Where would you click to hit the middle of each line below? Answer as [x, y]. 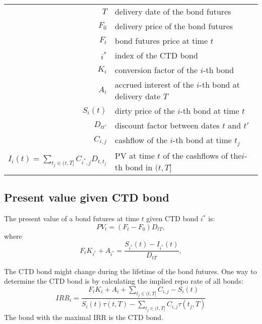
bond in [139, 167]
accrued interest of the [154, 84]
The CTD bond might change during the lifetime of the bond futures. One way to [130, 271]
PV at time [135, 155]
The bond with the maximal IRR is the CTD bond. [84, 317]
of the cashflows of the [202, 155]
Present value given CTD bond [87, 197]
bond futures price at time [161, 41]
